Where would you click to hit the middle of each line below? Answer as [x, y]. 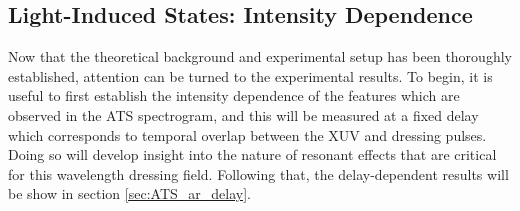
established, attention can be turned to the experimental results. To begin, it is [250, 75]
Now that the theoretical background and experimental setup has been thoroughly [260, 56]
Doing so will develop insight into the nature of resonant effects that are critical [252, 154]
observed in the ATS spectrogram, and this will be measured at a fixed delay [243, 114]
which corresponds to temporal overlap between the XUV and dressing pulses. [247, 134]
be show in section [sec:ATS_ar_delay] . [129, 193]
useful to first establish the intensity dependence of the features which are [234, 95]
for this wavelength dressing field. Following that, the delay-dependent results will [258, 173]
